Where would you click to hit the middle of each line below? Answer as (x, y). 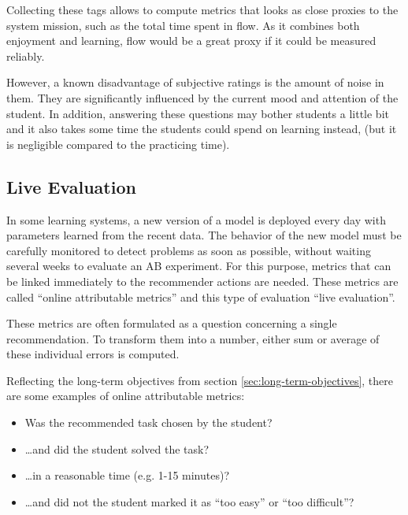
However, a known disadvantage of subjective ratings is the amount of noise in (195, 82)
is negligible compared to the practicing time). (118, 144)
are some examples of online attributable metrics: (126, 396)
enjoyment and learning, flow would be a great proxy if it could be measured (191, 41)
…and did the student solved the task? (117, 448)
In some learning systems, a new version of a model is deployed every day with (196, 219)
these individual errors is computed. (93, 354)
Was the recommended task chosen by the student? (148, 422)
